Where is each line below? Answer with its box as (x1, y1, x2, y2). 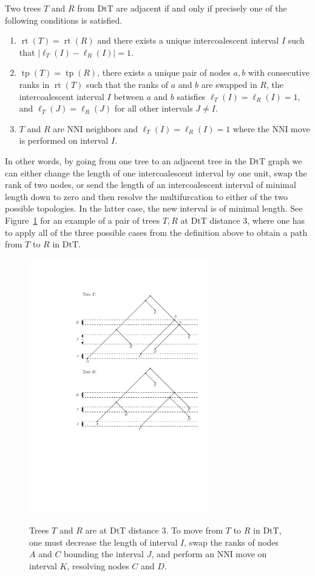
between (113, 90, 144, 102)
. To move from (166, 524, 223, 537)
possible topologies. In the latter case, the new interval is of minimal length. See (5, 202, 303, 215)
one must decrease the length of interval (29, 535, 178, 548)
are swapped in (201, 78, 257, 90)
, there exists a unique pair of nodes (97, 66, 231, 79)
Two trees (5, 2, 41, 14)
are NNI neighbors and (53, 122, 138, 135)
